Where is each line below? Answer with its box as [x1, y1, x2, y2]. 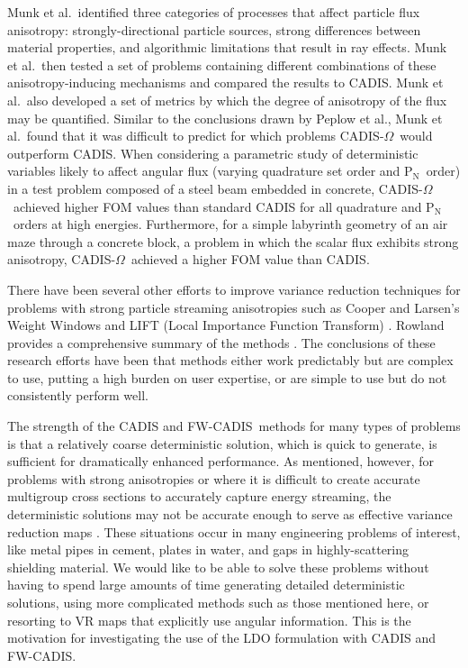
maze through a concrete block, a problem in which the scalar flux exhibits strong [7, 232, 459, 251]
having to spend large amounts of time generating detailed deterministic [7, 575, 405, 594]
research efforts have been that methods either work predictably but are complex [7, 351, 454, 370]
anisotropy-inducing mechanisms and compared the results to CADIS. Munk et [7, 73, 444, 92]
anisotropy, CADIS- [7, 250, 116, 269]
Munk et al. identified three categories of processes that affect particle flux [7, 3, 420, 21]
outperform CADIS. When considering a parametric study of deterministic [7, 143, 418, 162]
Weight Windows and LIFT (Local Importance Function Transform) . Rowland [7, 316, 445, 334]
